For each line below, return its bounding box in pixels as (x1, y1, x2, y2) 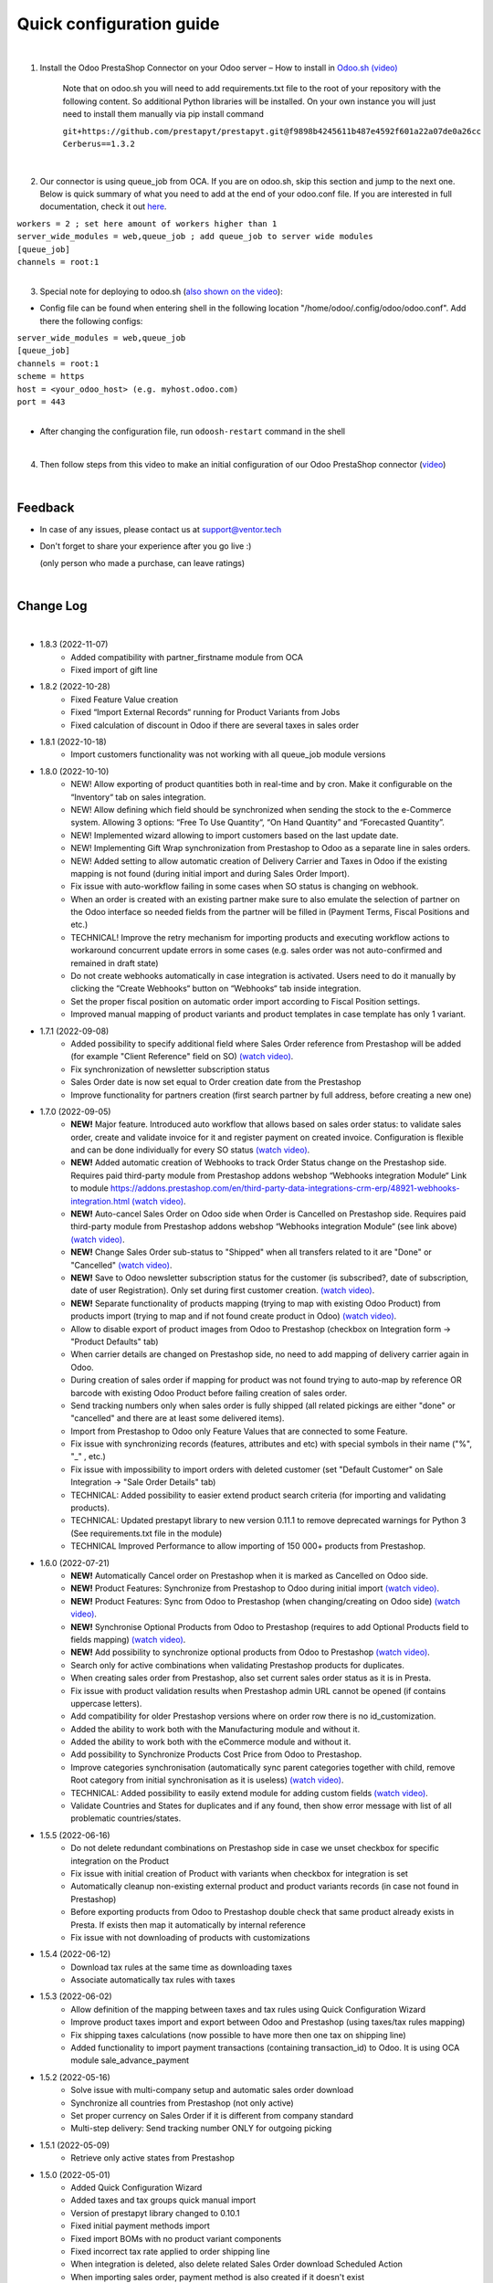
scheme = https (16, 371, 86, 382)
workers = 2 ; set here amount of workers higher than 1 (16, 218, 278, 228)
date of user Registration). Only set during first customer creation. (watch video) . (70, 1285, 375, 1296)
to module (70, 1183, 109, 1194)
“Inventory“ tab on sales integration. (70, 791, 206, 803)
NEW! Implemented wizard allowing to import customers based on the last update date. (70, 829, 399, 840)
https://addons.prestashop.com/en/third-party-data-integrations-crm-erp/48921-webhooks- (110, 1183, 460, 1194)
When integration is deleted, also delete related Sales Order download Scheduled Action (70, 2258, 404, 2269)
